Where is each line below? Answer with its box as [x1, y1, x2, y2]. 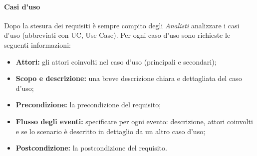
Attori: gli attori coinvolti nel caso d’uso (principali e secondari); [15, 56, 217, 67]
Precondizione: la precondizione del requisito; [15, 99, 161, 110]
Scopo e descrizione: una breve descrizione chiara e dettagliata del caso [15, 73, 242, 83]
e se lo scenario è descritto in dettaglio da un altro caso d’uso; [15, 126, 206, 136]
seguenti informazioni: [4, 39, 71, 50]
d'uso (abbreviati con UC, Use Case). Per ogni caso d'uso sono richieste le [4, 30, 231, 40]
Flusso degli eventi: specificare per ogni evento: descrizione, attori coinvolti [15, 116, 253, 126]
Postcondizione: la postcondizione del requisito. [15, 143, 167, 153]
